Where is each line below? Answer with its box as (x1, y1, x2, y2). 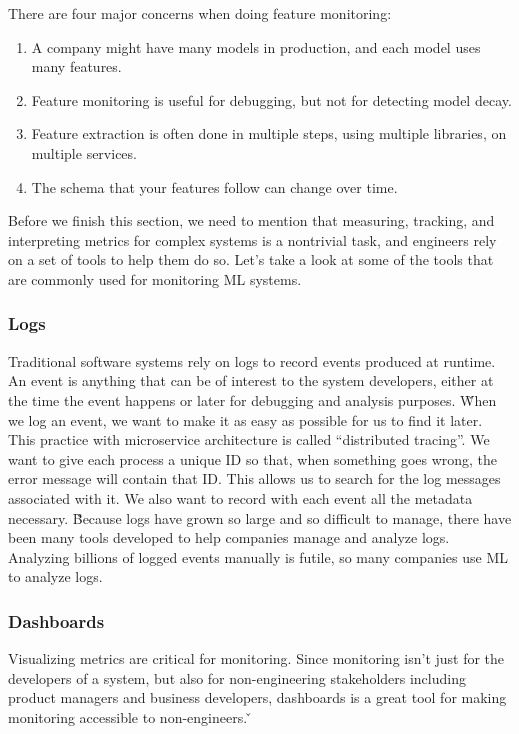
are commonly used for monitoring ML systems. (8, 268, 302, 289)
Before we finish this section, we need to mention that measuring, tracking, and (8, 210, 495, 231)
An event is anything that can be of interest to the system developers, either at (8, 370, 494, 391)
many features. (31, 56, 122, 77)
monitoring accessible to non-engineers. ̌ (8, 706, 252, 727)
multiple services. (31, 142, 137, 163)
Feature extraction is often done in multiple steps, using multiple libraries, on (31, 123, 507, 144)
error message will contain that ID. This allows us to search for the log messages (8, 468, 501, 489)
